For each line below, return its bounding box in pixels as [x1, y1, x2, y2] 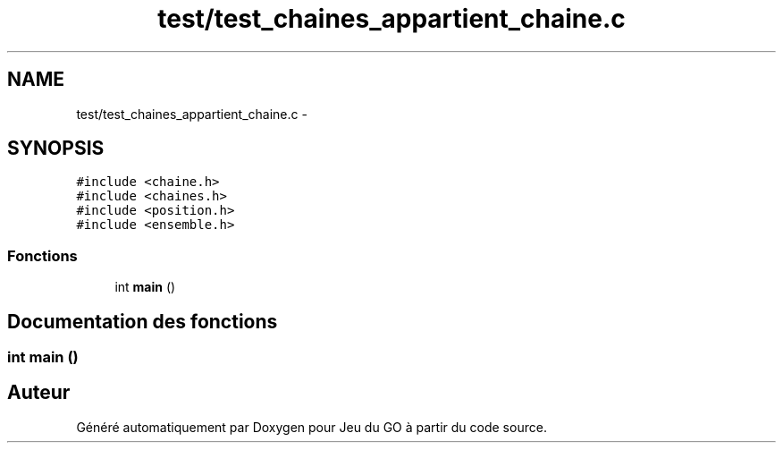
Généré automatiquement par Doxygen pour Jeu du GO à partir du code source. [76, 419, 547, 435]
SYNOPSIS [7, 137, 105, 160]
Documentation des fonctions [7, 310, 278, 333]
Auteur [7, 381, 71, 404]
